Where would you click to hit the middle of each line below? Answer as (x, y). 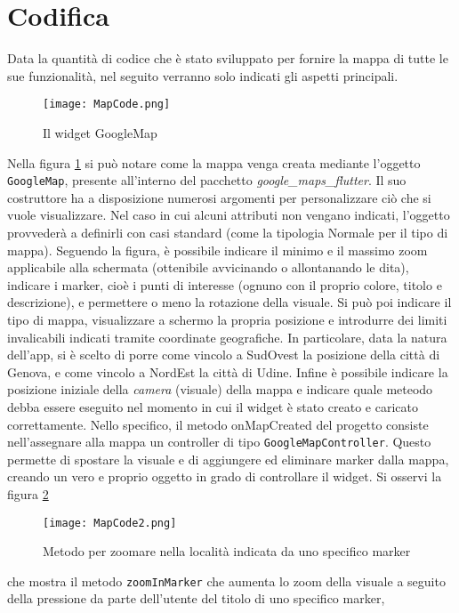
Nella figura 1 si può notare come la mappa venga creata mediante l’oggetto (214, 162)
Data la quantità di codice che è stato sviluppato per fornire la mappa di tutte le (228, 58)
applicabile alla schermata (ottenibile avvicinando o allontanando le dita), (208, 267)
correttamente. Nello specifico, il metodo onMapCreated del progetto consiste (218, 424)
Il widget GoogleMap (100, 132)
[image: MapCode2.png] (110, 523)
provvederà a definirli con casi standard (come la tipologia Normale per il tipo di (228, 232)
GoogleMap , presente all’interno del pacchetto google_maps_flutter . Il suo (207, 180)
